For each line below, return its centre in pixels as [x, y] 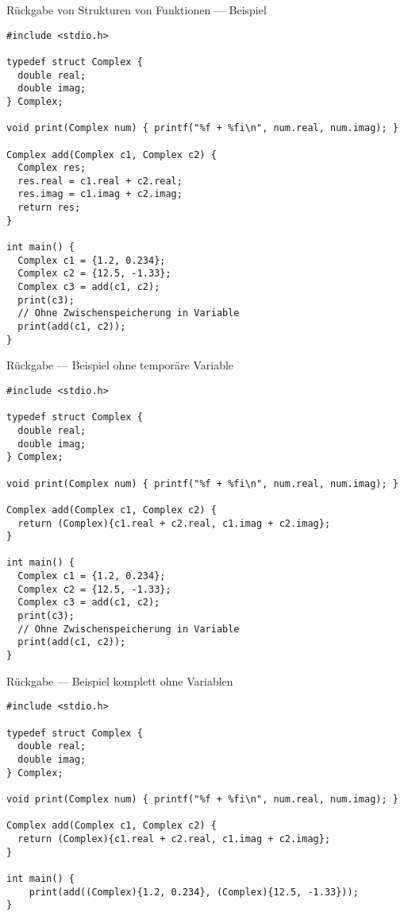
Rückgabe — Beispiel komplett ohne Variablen [120, 680]
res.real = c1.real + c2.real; [100, 181]
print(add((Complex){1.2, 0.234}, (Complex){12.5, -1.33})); [194, 892]
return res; [49, 208]
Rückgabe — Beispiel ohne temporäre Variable [120, 365]
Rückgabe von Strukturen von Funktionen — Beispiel [137, 10]
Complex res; [52, 168]
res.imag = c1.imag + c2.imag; [100, 194]
